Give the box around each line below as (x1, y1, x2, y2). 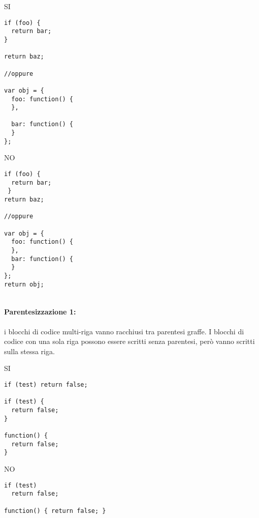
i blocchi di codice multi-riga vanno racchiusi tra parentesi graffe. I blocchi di (4, 326, 244, 336)
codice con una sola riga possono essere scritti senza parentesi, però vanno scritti (4, 336, 255, 347)
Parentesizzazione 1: (4, 306, 76, 317)
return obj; (4, 280, 44, 288)
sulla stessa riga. (4, 346, 55, 356)
